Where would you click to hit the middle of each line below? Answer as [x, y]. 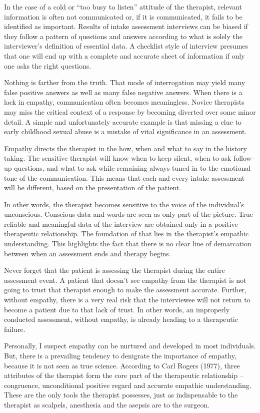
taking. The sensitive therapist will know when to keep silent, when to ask [118, 158]
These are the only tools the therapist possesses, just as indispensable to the [121, 395]
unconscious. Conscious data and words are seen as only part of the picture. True [128, 214]
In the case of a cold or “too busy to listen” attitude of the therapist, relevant [123, 7]
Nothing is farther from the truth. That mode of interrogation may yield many [125, 82]
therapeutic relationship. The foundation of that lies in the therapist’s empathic [126, 234]
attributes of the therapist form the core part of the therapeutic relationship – [124, 375]
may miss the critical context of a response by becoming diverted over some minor [130, 111]
